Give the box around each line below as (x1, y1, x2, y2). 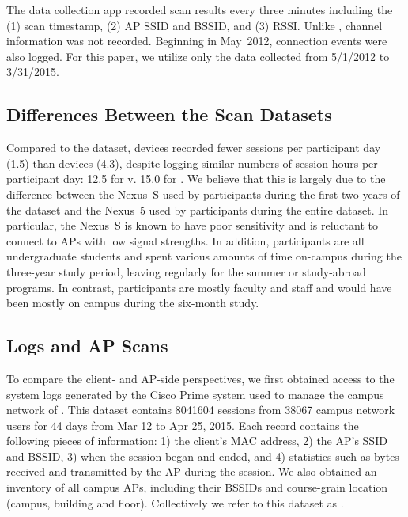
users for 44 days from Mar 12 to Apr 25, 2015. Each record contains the (6, 416, 359, 433)
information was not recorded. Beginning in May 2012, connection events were (6, 32, 387, 49)
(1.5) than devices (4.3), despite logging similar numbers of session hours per (6, 154, 378, 171)
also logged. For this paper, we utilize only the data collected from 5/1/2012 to (6, 48, 390, 64)
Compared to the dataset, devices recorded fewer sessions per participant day (6, 139, 381, 156)
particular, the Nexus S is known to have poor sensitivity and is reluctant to (6, 217, 378, 234)
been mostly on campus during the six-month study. (6, 295, 259, 311)
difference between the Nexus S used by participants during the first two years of (6, 185, 400, 202)
